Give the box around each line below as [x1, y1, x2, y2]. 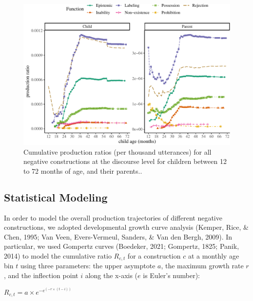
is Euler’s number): [143, 270, 200, 281]
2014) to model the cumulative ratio [4, 250, 112, 261]
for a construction [127, 250, 181, 261]
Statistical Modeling [4, 189, 108, 204]
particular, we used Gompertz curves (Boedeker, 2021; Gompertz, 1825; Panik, [4, 241, 239, 251]
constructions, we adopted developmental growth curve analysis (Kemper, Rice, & [4, 222, 249, 232]
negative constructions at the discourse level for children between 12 [23, 156, 227, 166]
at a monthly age [188, 250, 239, 261]
